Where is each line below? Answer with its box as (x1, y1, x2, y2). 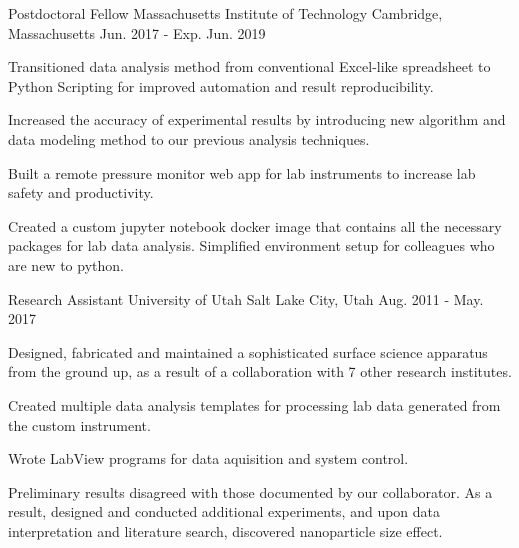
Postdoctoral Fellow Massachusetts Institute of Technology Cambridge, (8, 3, 443, 23)
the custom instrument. (8, 414, 151, 435)
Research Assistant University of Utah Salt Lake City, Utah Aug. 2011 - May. (8, 288, 484, 309)
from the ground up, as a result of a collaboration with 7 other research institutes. (8, 361, 512, 382)
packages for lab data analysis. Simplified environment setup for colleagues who (8, 235, 495, 256)
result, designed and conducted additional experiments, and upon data (8, 501, 441, 522)
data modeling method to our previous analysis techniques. (8, 128, 370, 149)
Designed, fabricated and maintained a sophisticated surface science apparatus (8, 341, 488, 362)
